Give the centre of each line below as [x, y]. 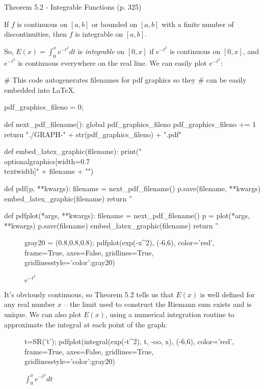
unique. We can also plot [43, 314]
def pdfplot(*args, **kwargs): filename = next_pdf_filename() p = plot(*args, [127, 215]
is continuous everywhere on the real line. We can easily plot [112, 62]
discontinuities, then [36, 34]
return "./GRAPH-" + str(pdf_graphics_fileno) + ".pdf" [93, 134]
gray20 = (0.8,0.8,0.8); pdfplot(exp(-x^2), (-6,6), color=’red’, [120, 242]
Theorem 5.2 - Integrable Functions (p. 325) [73, 7]
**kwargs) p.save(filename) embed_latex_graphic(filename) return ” [111, 225]
